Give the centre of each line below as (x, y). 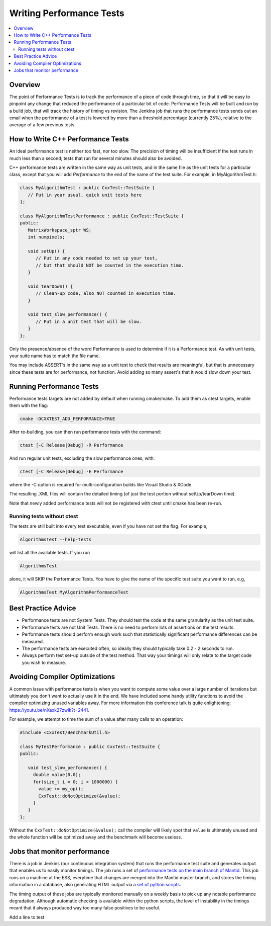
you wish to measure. (44, 662)
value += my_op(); (61, 789)
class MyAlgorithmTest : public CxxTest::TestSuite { (87, 188)
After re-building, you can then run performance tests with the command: (85, 432)
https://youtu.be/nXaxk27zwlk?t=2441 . (49, 710)
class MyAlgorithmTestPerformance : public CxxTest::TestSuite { (102, 216)
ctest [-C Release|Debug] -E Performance (72, 472)
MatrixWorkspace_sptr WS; (60, 230)
